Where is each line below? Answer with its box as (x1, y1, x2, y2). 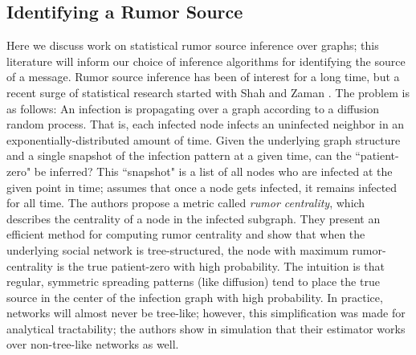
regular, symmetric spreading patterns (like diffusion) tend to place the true (6, 273, 380, 290)
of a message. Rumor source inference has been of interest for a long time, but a (6, 68, 400, 85)
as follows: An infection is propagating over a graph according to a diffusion (6, 100, 380, 116)
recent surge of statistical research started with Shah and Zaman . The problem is (6, 84, 410, 100)
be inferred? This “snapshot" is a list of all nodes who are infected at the (34, 162, 393, 179)
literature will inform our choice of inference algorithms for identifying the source (6, 52, 406, 69)
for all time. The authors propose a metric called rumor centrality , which (6, 194, 365, 211)
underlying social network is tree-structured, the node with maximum (6, 241, 349, 258)
